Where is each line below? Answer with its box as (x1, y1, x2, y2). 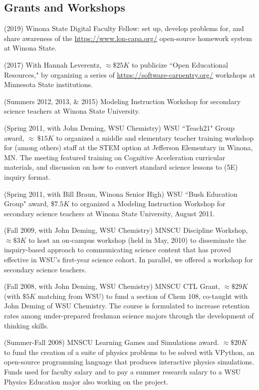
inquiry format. (4, 171, 51, 182)
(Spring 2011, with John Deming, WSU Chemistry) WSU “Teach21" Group (4, 122, 235, 133)
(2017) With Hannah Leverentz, (4, 59, 102, 70)
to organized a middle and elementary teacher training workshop (56, 132, 254, 143)
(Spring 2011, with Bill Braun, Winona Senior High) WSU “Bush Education (4, 188, 238, 199)
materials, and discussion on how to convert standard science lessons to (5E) (4, 162, 238, 172)
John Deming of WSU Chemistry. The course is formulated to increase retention (4, 300, 250, 311)
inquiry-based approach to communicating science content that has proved (4, 244, 231, 255)
